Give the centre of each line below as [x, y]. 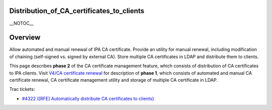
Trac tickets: [22, 89]
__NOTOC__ [21, 23]
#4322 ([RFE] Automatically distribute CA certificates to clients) [88, 98]
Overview [25, 38]
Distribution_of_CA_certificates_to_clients [77, 11]
